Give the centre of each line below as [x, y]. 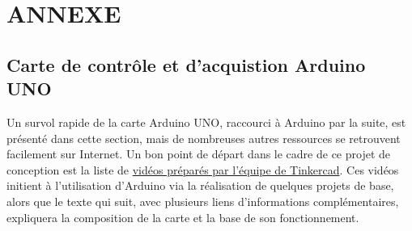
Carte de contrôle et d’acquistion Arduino [186, 64]
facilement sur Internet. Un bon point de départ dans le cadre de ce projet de [199, 154]
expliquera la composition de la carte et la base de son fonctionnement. [183, 217]
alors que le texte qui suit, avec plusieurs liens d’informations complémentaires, [203, 201]
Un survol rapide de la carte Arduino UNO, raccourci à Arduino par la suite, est [206, 122]
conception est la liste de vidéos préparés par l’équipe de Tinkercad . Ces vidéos [203, 169]
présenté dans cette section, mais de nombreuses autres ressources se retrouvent [204, 138]
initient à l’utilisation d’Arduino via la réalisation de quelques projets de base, [200, 185]
